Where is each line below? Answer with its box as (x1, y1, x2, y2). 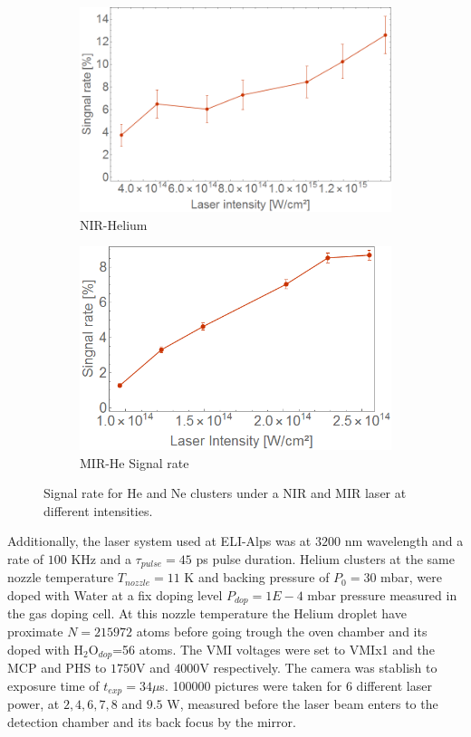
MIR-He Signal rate (80, 453, 189, 472)
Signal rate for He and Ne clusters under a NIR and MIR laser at (43, 483, 407, 502)
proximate (7, 621, 63, 640)
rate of (7, 549, 44, 568)
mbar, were (380, 568, 442, 587)
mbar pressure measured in (307, 585, 457, 604)
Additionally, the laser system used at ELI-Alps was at (7, 531, 312, 550)
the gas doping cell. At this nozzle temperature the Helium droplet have (7, 604, 407, 623)
